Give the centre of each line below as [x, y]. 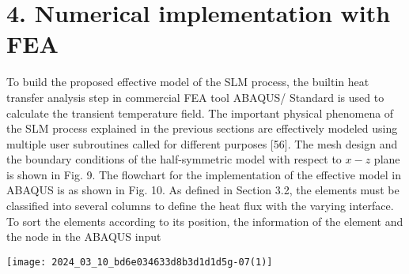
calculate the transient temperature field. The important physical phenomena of [200, 113]
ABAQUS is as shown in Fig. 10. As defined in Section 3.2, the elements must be [203, 190]
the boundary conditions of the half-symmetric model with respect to [174, 159]
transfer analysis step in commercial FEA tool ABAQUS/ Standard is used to [195, 97]
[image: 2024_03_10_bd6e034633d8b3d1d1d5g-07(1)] [140, 262]
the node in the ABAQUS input [84, 236]
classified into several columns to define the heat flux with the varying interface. [200, 206]
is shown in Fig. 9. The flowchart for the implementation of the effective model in [204, 174]
